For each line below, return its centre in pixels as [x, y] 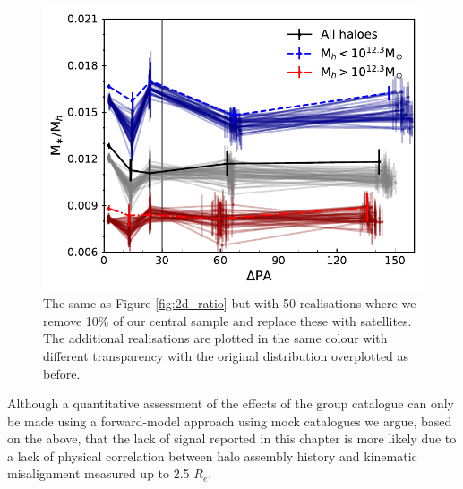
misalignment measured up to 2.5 [99, 473]
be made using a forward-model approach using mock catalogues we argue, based [230, 420]
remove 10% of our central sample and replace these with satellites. [227, 320]
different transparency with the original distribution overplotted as [226, 355]
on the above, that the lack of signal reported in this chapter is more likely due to [232, 438]
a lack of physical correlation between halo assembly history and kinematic [212, 455]
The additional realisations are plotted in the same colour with [215, 338]
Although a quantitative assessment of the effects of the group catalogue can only [231, 403]
